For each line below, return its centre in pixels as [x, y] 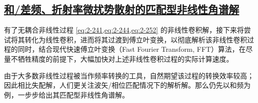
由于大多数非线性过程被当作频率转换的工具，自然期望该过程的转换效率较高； [129, 75]
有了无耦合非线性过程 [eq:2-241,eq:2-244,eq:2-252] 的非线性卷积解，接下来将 [124, 30]
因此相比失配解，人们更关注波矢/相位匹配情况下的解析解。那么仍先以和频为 [127, 85]
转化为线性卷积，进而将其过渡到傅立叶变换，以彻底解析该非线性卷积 [136, 39]
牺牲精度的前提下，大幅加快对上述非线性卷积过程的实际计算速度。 [125, 58]
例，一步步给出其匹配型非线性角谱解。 [66, 94]
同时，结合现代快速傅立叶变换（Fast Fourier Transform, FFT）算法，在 [132, 49]
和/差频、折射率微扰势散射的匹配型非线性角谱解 [122, 9]
